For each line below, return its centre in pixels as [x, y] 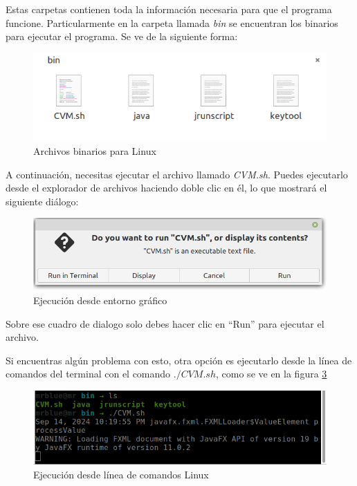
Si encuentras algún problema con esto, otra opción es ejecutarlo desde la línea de [179, 360]
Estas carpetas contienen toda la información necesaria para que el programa [169, 9]
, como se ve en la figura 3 [272, 374]
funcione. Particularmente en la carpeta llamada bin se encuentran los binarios [172, 22]
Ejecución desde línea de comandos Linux [121, 475]
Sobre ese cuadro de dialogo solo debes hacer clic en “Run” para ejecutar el [165, 323]
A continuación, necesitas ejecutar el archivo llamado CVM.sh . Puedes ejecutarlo [177, 174]
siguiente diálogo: [42, 201]
